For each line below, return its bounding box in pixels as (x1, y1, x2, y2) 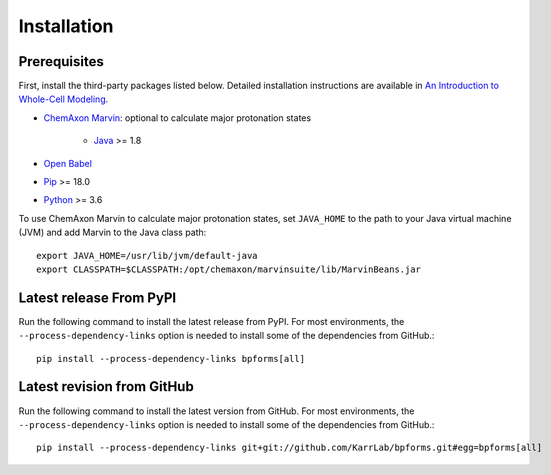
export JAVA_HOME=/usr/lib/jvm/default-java (36, 250, 259, 261)
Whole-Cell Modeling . (18, 93, 109, 105)
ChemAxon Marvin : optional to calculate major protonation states (43, 111, 312, 124)
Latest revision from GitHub (18, 378, 194, 395)
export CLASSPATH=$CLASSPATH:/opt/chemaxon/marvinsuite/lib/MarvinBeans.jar (36, 263, 422, 275)
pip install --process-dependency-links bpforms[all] (36, 353, 305, 364)
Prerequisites (18, 53, 104, 70)
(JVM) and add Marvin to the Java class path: (18, 226, 207, 239)
